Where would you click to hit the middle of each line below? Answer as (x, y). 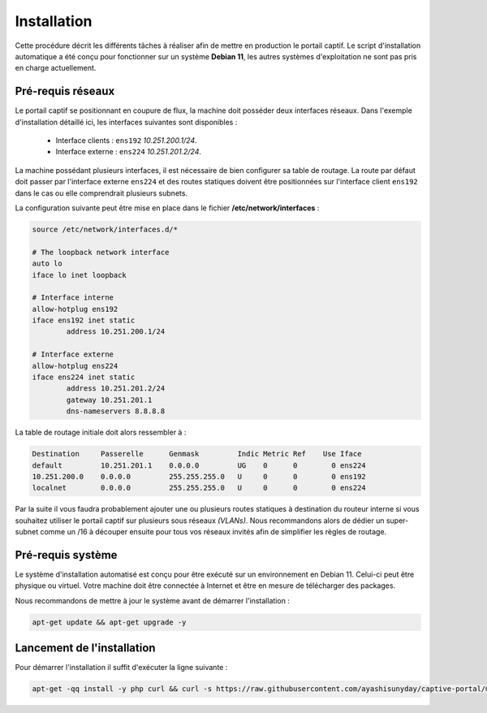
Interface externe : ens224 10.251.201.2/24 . (129, 152)
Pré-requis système (66, 555)
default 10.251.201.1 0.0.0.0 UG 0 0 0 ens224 (199, 465)
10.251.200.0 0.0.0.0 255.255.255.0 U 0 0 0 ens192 (199, 476)
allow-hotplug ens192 (75, 309)
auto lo (47, 264)
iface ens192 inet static (84, 320)
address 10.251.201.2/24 (116, 389)
